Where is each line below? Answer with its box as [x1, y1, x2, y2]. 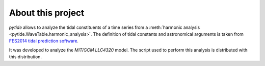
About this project [9, 7, 84, 18]
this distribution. [9, 54, 42, 60]
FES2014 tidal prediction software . [9, 38, 79, 44]
